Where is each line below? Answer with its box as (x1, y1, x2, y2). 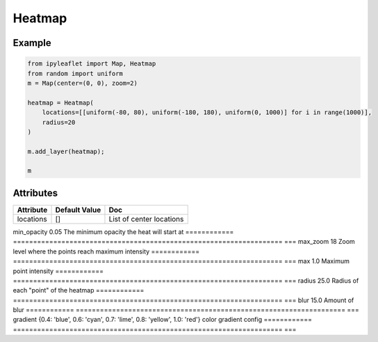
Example (13, 37, 51, 49)
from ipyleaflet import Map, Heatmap (27, 60, 156, 68)
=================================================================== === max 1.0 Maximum (13, 257, 350, 265)
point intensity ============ (13, 267, 104, 275)
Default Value (55, 205, 101, 215)
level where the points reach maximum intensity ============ (13, 247, 200, 256)
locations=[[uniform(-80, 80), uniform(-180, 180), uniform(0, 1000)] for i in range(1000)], (42, 109, 372, 116)
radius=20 (42, 118, 76, 126)
